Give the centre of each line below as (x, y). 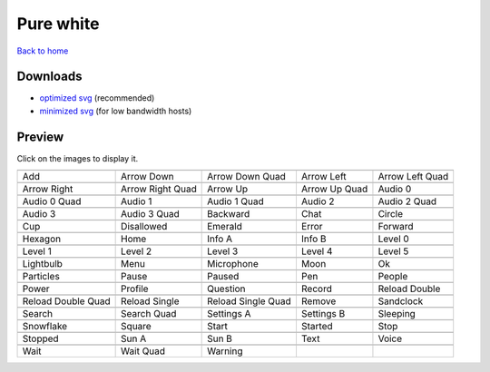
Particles (41, 277)
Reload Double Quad (66, 301)
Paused (223, 277)
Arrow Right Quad (159, 189)
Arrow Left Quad (413, 177)
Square (136, 327)
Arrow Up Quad (334, 189)
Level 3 (223, 251)
